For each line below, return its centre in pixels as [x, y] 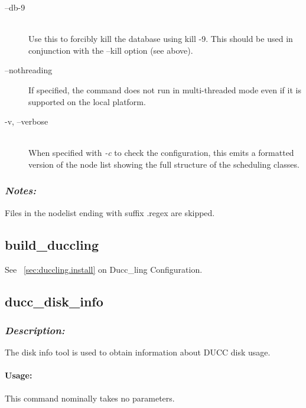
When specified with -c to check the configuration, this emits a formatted [161, 153]
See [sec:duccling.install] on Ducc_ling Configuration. [104, 269]
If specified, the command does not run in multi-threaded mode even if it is [165, 89]
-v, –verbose [27, 121]
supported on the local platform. [87, 101]
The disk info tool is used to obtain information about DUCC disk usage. [138, 352]
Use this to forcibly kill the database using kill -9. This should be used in [161, 39]
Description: [35, 330]
